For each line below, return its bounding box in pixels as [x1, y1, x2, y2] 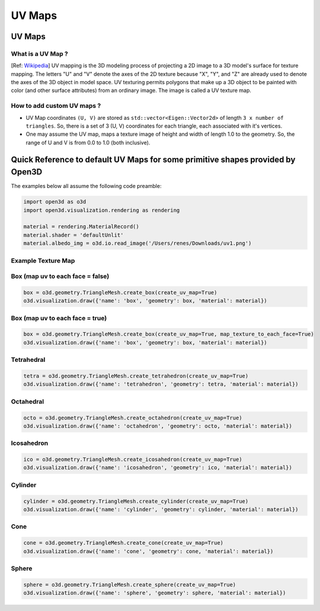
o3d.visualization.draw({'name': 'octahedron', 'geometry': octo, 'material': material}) [23, 422, 293, 429]
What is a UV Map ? [11, 49, 68, 58]
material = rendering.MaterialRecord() [23, 223, 139, 230]
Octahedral [11, 397, 44, 406]
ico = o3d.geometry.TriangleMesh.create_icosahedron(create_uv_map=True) [23, 456, 242, 463]
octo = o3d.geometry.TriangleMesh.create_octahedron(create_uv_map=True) [23, 414, 242, 421]
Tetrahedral [11, 356, 46, 364]
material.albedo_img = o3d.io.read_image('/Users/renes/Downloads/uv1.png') [23, 240, 252, 247]
